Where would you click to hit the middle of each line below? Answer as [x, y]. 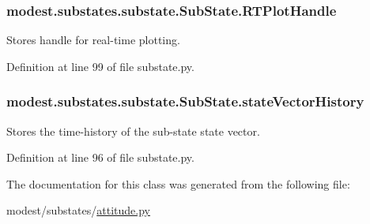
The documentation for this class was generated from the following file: [178, 183]
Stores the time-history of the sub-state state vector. [133, 131]
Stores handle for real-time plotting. [93, 40]
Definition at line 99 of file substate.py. [100, 66]
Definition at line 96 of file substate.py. [100, 157]
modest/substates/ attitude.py [78, 210]
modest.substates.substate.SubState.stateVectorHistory [185, 101]
